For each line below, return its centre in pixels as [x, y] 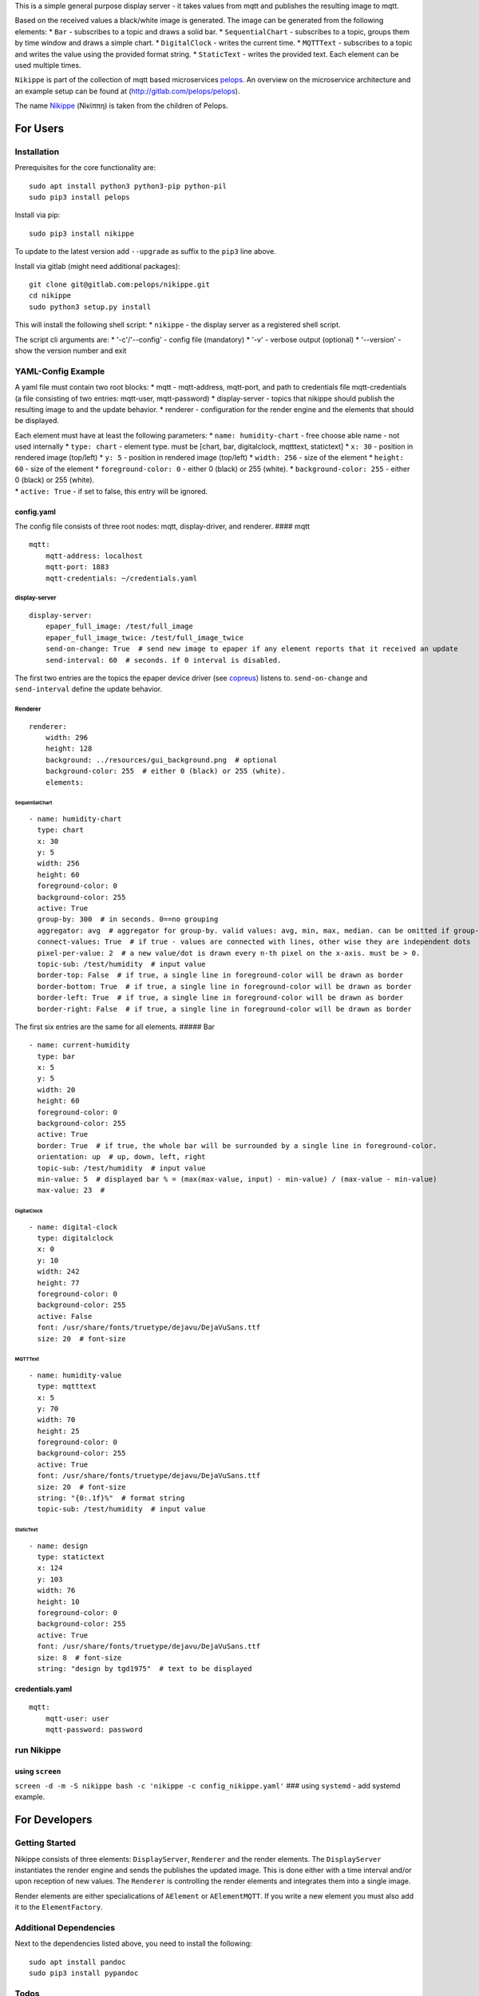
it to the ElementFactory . [59, 1907]
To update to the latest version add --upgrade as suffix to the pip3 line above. [146, 251]
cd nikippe [50, 296]
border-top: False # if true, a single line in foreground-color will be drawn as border [220, 975]
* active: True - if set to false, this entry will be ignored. [111, 491]
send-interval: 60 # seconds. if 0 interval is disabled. [163, 660]
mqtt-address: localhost [94, 556]
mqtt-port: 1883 [77, 567]
